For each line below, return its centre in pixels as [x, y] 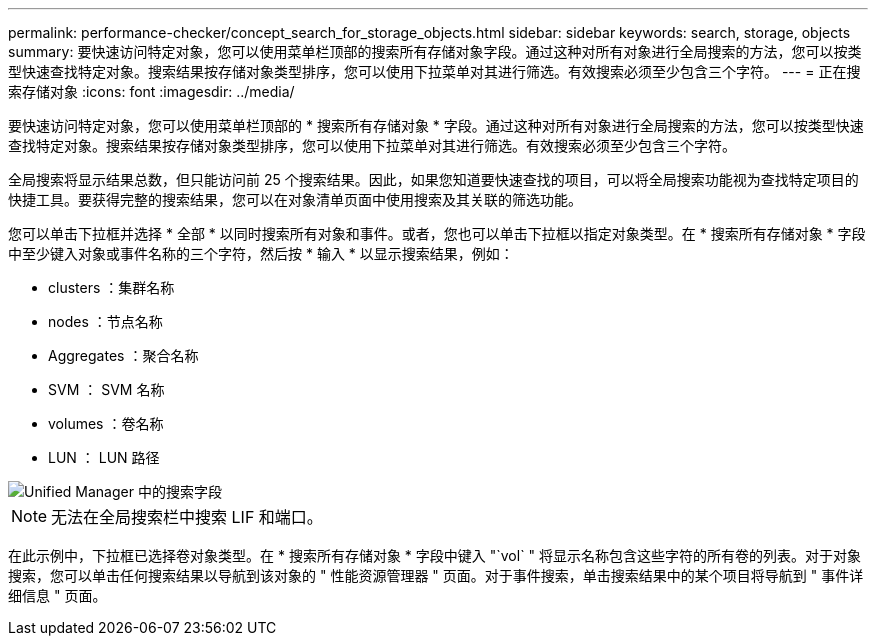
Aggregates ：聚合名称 [123, 355]
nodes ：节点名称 [105, 321]
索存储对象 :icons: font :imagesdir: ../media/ [151, 91]
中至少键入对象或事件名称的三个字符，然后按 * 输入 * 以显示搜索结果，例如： [261, 253]
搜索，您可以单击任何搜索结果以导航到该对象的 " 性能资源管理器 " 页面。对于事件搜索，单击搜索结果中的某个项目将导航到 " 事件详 [436, 575]
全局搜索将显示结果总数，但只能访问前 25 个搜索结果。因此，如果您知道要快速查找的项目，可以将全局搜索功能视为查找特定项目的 [433, 179]
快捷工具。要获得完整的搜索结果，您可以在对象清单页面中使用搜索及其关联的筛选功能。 [295, 199]
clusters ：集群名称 [111, 287]
